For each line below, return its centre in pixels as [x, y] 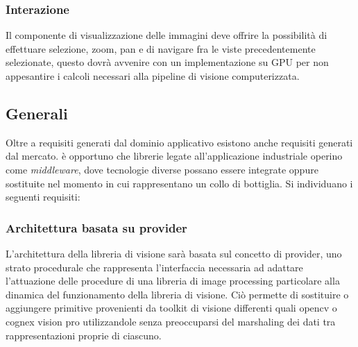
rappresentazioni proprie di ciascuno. [84, 335]
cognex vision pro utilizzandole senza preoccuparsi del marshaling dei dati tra [171, 321]
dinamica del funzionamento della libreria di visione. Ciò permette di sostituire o [177, 294]
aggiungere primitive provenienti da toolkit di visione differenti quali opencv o [171, 308]
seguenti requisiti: [43, 197]
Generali [37, 113]
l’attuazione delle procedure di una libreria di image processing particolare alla [173, 281]
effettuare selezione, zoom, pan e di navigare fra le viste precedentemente [161, 48]
